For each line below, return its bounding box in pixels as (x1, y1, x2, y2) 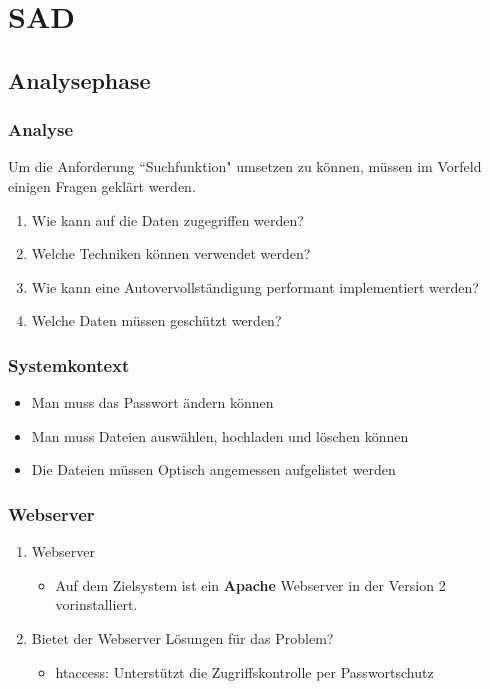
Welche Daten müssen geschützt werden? (31, 310, 282, 331)
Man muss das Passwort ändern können (31, 392, 274, 413)
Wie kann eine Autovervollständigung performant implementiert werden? (31, 276, 479, 297)
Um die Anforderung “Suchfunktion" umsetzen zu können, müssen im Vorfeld (8, 156, 482, 177)
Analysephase (8, 64, 151, 95)
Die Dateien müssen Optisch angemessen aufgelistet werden (31, 459, 396, 480)
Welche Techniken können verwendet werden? (31, 243, 311, 264)
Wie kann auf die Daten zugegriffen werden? (31, 209, 304, 230)
